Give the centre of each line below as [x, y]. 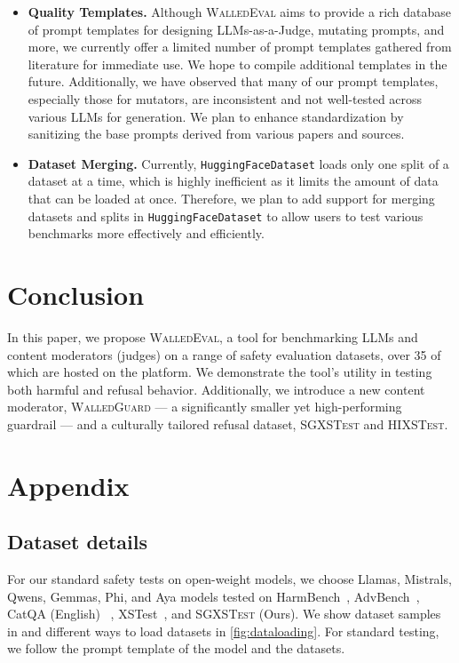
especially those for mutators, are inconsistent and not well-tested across [225, 98]
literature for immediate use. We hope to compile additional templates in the [237, 64]
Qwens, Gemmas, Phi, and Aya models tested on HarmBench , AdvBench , [214, 596]
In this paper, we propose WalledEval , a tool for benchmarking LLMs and [213, 336]
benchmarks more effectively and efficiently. [146, 233]
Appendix [68, 485]
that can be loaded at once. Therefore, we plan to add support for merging [231, 198]
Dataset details [77, 542]
